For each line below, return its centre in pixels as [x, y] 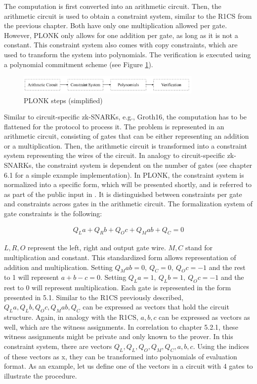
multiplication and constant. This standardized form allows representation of [120, 257]
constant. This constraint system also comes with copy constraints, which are [121, 45]
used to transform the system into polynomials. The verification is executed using [128, 54]
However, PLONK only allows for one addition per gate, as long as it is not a [121, 35]
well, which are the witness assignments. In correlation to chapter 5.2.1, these [121, 326]
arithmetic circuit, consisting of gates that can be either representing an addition [127, 136]
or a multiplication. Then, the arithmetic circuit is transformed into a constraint [126, 145]
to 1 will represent [31, 277]
